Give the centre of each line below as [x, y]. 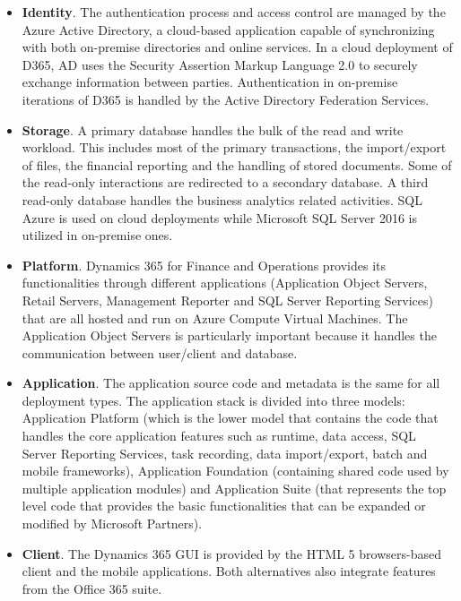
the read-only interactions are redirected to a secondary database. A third [225, 182]
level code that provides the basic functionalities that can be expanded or [224, 506]
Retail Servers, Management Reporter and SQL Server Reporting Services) [227, 300]
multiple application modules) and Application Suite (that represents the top [234, 488]
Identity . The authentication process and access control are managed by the [234, 12]
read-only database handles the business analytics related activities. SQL [222, 199]
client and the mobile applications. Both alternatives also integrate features [229, 571]
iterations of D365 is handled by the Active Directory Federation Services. [226, 99]
